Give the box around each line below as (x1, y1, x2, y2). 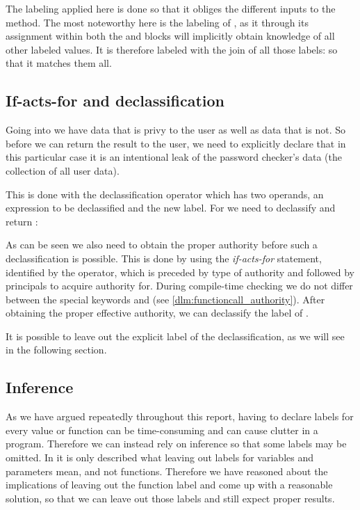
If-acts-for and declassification (6, 90, 224, 111)
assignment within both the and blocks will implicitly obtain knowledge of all (6, 29, 335, 43)
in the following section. (6, 342, 107, 357)
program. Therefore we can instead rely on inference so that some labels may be (6, 436, 347, 451)
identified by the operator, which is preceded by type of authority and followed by (6, 264, 354, 279)
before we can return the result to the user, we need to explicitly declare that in (6, 136, 346, 150)
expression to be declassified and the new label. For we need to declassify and (6, 200, 336, 215)
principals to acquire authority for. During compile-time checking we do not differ (6, 278, 353, 293)
